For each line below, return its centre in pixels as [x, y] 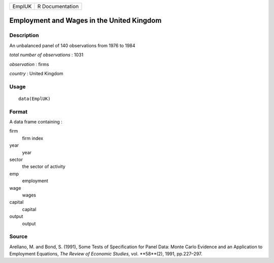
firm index [32, 138]
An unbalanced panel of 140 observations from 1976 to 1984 [72, 45]
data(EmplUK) [35, 98]
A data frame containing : [36, 122]
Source [19, 237]
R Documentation [58, 6]
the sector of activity [44, 167]
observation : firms [29, 64]
